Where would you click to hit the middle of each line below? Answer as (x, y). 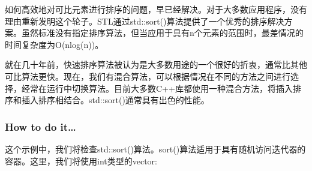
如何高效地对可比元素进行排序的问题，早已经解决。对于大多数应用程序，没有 (156, 9)
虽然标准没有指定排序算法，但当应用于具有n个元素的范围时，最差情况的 (162, 33)
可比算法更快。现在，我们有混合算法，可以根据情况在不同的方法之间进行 (148, 76)
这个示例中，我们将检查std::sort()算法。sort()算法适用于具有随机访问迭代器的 (155, 148)
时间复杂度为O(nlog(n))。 (54, 44)
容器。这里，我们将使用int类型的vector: (81, 160)
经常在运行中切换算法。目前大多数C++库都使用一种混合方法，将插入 (157, 88)
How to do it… (40, 126)
